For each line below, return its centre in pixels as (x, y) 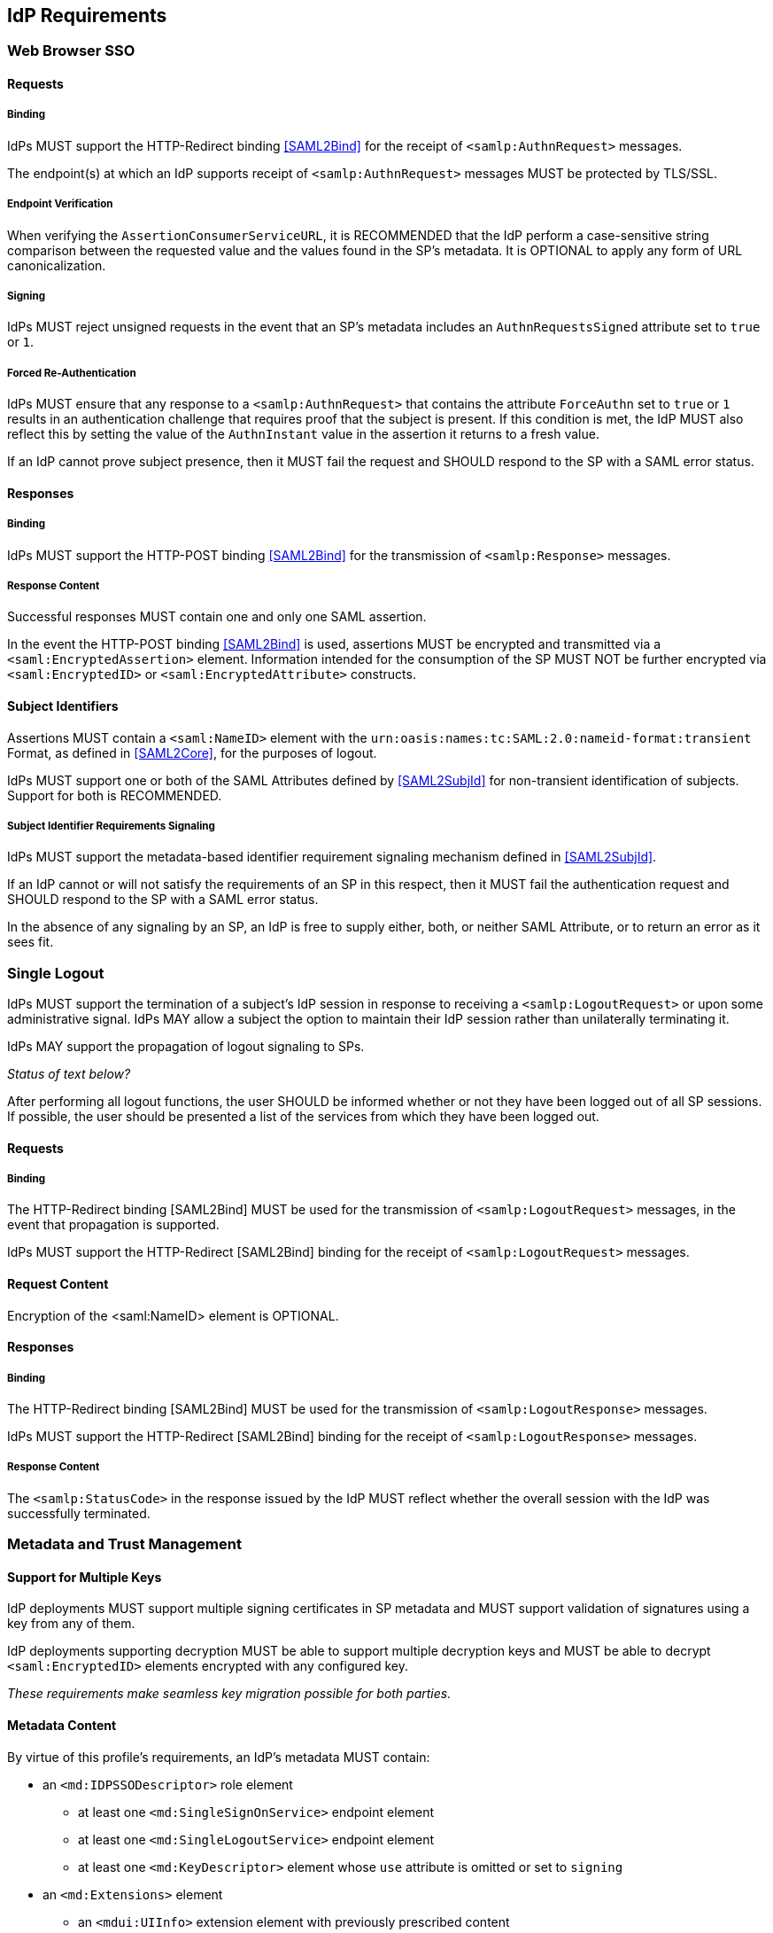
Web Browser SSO (71, 51)
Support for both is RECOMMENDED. (115, 795)
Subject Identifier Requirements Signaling (111, 826)
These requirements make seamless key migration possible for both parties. (229, 1694)
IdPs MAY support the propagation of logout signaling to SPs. (186, 1047)
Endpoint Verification (60, 204)
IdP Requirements (87, 16)
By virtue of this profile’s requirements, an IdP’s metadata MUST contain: (219, 1757)
